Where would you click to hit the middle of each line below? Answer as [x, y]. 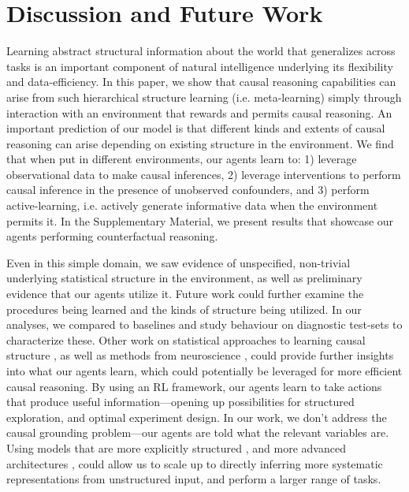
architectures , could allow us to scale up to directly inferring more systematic [195, 463]
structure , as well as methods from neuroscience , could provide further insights [200, 355]
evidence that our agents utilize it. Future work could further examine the [185, 294]
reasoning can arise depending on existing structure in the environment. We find [200, 143]
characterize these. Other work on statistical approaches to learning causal [186, 339]
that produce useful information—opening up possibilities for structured [180, 402]
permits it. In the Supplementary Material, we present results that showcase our [200, 220]
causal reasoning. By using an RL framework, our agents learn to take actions [194, 386]
